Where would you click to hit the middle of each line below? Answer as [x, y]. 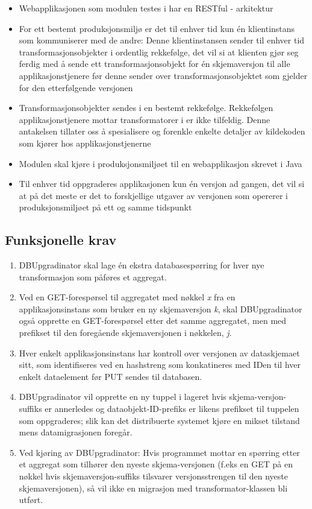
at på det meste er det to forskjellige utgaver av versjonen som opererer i [153, 195]
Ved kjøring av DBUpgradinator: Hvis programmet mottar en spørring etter [159, 452]
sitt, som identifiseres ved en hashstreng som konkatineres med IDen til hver [160, 365]
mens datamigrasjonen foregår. [76, 432]
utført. [31, 500]
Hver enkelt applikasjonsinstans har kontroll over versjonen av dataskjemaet [159, 353]
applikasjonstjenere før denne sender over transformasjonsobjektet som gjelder [163, 75]
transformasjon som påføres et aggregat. [93, 277]
